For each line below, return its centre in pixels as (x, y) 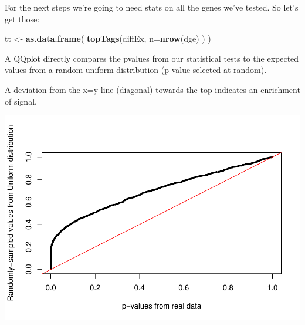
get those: (22, 19)
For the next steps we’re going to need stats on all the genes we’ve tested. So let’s (152, 7)
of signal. (21, 101)
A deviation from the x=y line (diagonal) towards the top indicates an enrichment (152, 89)
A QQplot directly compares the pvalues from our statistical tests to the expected (152, 58)
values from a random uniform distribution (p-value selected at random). (136, 70)
